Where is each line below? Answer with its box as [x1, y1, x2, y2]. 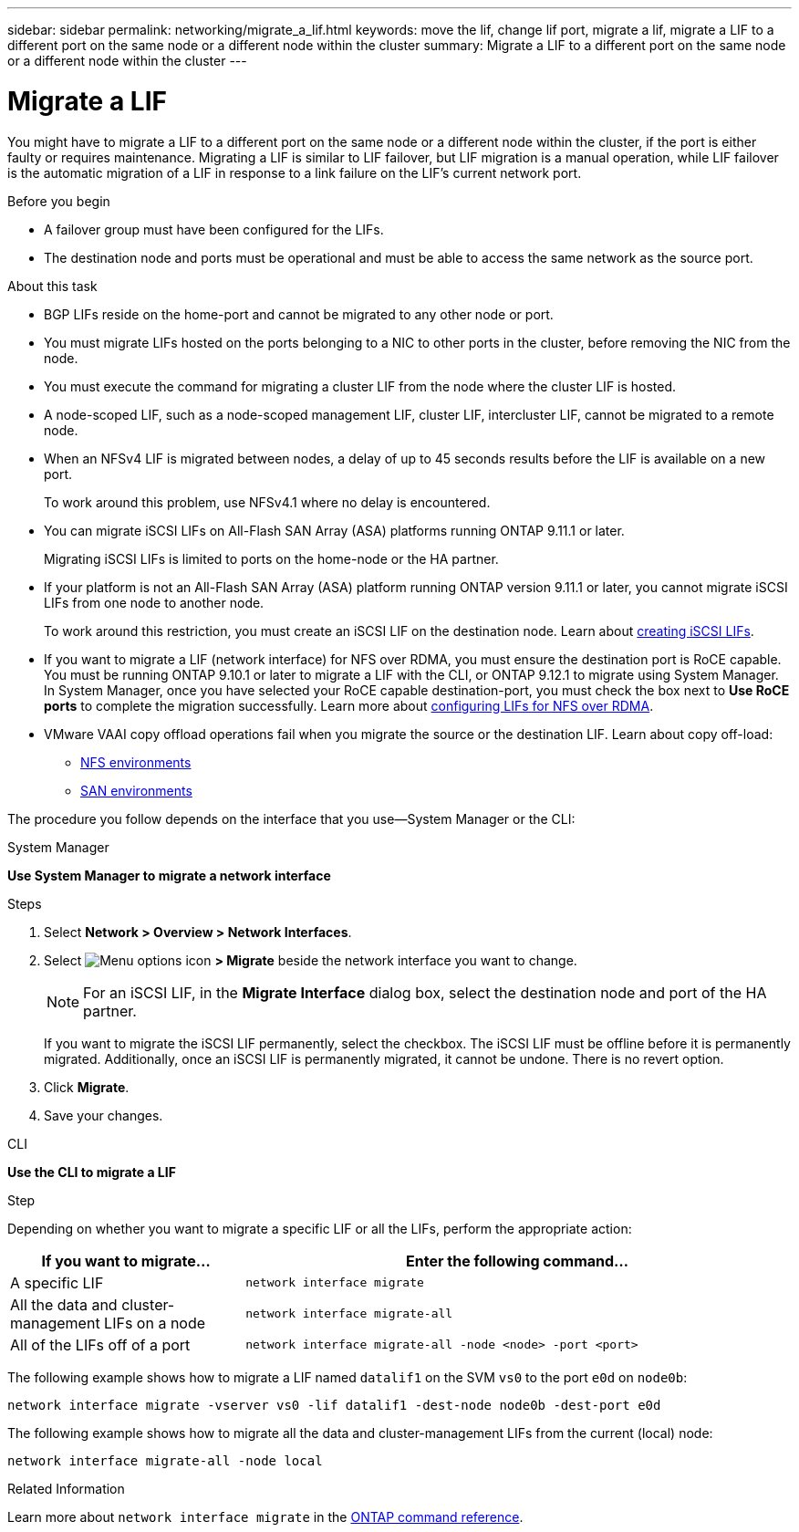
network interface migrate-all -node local [7, 1453, 323, 1468]
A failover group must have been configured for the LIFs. [44, 221, 384, 237]
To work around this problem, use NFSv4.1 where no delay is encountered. [44, 494, 491, 510]
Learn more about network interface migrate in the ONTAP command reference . [7, 1508, 524, 1525]
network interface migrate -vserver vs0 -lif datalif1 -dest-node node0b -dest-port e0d [7, 1397, 661, 1412]
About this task [7, 277, 98, 294]
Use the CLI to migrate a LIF [7, 1163, 176, 1180]
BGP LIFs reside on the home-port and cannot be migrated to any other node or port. [44, 306, 554, 322]
